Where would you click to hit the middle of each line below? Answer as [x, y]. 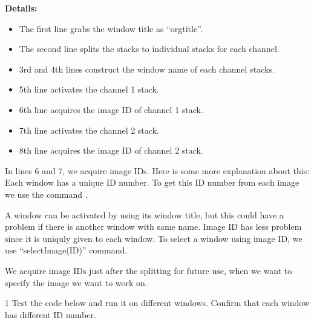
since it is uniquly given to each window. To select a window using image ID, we [154, 238]
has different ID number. [51, 314]
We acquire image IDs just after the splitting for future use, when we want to [149, 270]
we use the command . [46, 194]
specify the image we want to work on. [76, 282]
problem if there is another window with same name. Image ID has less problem [153, 227]
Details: [21, 8]
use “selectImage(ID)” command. [66, 250]
